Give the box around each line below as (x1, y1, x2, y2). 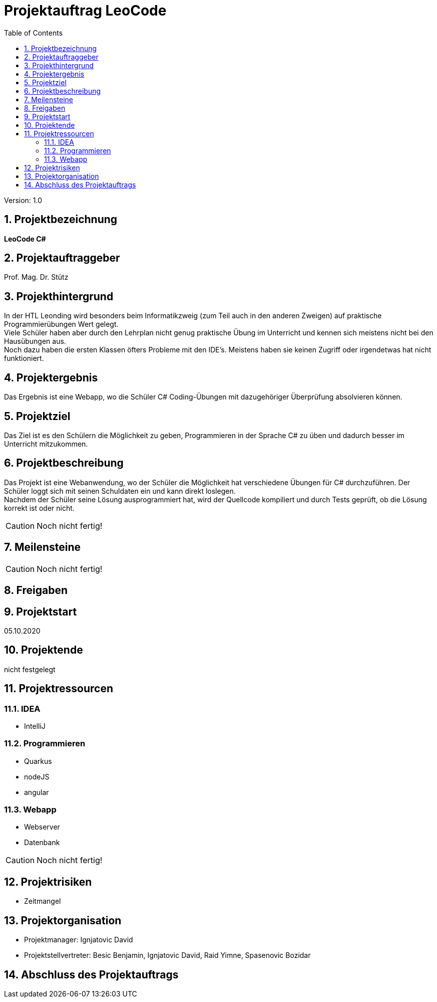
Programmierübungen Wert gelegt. (4, 320, 119, 329)
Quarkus (24, 756, 52, 765)
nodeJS (24, 772, 50, 781)
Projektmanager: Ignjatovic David (24, 935, 133, 944)
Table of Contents (4, 28, 63, 37)
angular (24, 787, 49, 796)
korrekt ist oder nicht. (4, 503, 75, 512)
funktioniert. (4, 354, 44, 363)
